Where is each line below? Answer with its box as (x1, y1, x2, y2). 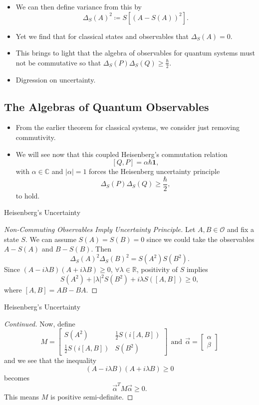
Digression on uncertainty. (15, 74, 96, 84)
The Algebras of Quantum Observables (4, 98, 209, 114)
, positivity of (136, 264, 178, 274)
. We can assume (25, 233, 76, 244)
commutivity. (15, 132, 56, 142)
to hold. (15, 190, 40, 200)
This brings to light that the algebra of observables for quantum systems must (15, 47, 255, 58)
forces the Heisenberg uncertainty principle (89, 166, 220, 176)
